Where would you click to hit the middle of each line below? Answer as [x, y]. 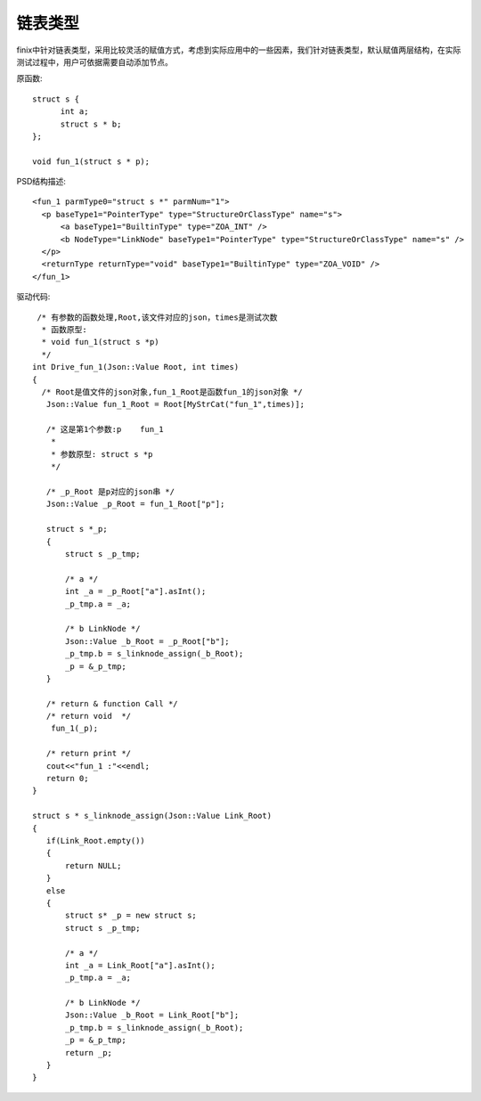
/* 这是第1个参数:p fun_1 [105, 429]
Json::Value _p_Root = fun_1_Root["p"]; [135, 504]
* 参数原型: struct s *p [102, 454]
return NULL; [94, 865]
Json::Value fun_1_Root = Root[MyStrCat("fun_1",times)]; [175, 404]
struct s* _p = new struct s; [131, 916]
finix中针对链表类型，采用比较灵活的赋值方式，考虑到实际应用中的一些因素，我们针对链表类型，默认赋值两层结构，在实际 [239, 50]
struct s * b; [91, 124]
